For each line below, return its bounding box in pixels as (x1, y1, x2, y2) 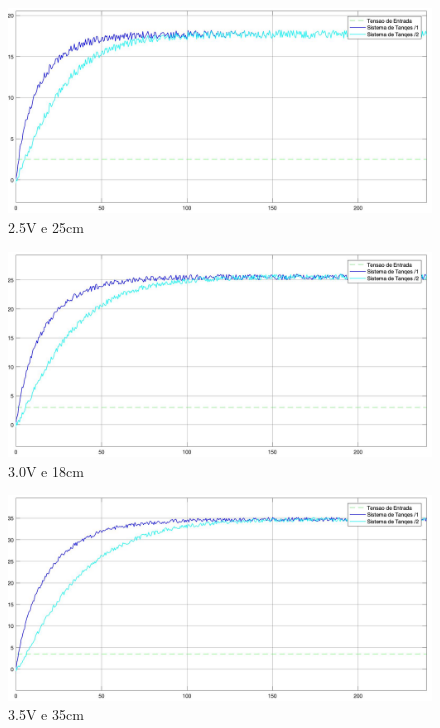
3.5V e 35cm (8, 704, 84, 725)
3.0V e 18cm (8, 460, 84, 481)
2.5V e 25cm (8, 216, 84, 237)
